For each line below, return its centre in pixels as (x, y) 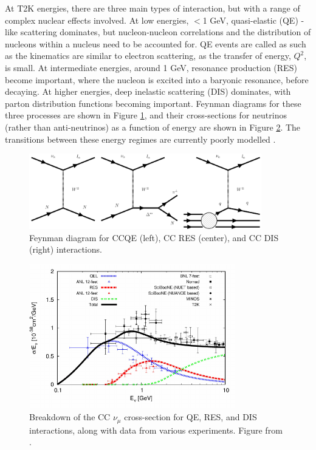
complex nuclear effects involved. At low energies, (97, 20)
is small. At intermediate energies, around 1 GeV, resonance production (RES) (151, 67)
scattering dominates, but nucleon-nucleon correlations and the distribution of (166, 32)
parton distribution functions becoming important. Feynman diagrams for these (153, 103)
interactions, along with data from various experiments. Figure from (156, 430)
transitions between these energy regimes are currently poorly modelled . (140, 139)
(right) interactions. (66, 249)
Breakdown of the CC (70, 417)
